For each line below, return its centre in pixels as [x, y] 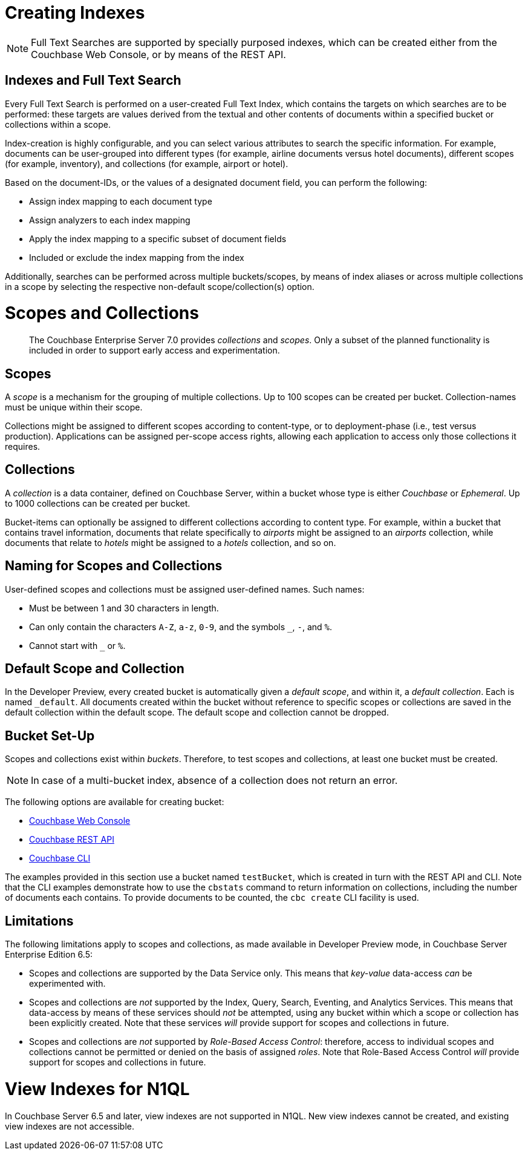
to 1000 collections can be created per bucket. [98, 503]
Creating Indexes [75, 13]
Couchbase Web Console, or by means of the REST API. [158, 54]
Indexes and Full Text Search [93, 81]
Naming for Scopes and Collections [114, 566]
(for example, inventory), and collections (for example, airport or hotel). [147, 163]
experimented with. [67, 984]
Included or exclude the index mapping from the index [137, 257]
